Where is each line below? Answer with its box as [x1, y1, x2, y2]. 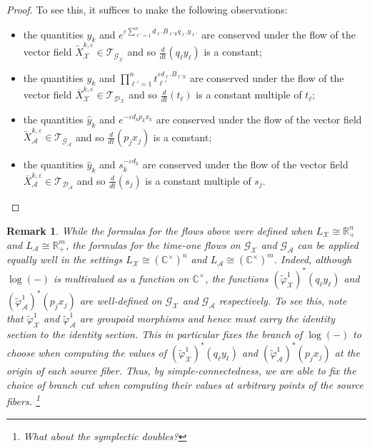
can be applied [297, 237, 358, 252]
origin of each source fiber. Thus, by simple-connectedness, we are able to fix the [6, 363, 356, 378]
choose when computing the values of [6, 345, 166, 360]
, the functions [205, 270, 268, 285]
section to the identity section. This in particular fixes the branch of [6, 327, 303, 342]
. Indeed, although [273, 252, 352, 267]
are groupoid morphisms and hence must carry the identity [79, 311, 335, 326]
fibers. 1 [6, 392, 40, 409]
